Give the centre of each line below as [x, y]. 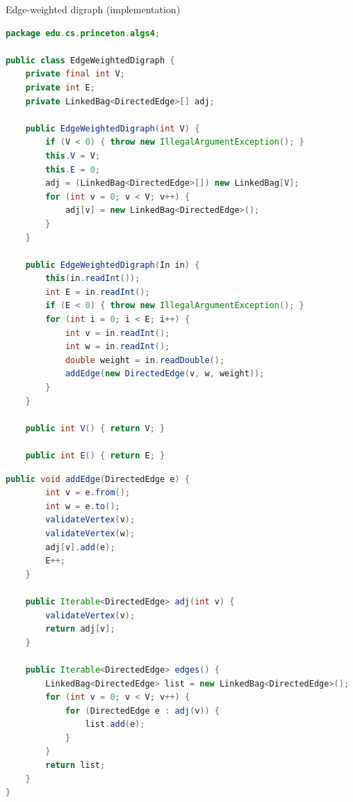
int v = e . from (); [88, 493]
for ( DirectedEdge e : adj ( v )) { [142, 711]
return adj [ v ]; [80, 629]
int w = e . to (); [83, 506]
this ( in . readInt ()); [93, 279]
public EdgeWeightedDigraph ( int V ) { [113, 128]
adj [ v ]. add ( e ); [80, 547]
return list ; [75, 765]
